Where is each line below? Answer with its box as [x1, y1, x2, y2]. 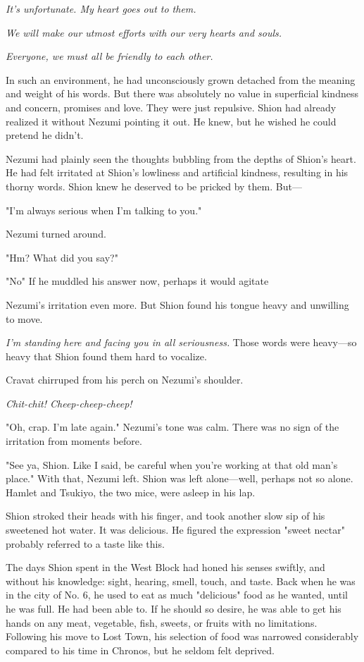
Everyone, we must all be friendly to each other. [6, 49, 213, 63]
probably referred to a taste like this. [6, 536, 165, 551]
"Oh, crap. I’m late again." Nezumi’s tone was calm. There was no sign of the [6, 419, 339, 434]
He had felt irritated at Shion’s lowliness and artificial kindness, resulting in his [6, 165, 349, 180]
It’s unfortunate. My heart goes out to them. [6, 1, 196, 16]
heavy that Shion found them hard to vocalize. [6, 348, 207, 363]
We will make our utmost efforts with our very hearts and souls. [6, 25, 282, 39]
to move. [6, 311, 43, 326]
